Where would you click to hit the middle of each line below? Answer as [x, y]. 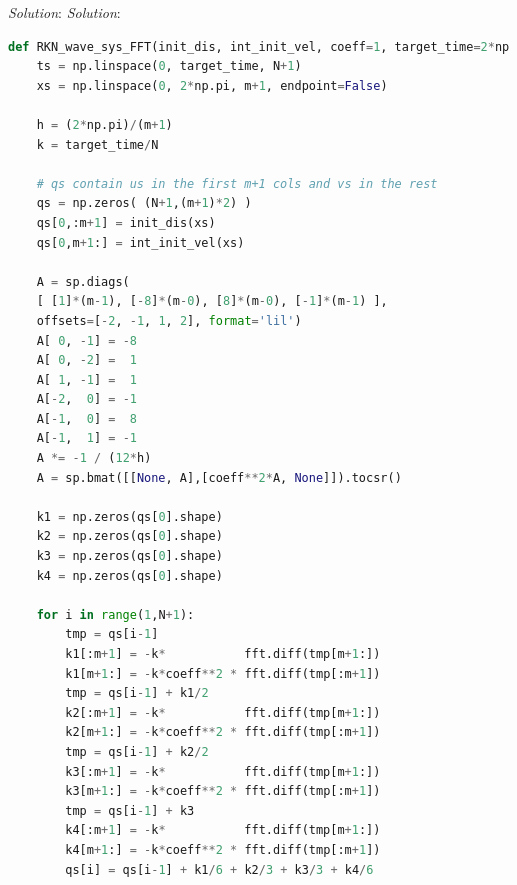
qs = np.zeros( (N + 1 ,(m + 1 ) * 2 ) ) [144, 203]
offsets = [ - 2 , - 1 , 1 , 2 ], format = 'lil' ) [169, 320]
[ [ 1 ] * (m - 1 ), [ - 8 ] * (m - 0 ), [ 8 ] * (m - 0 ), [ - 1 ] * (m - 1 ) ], [212, 301]
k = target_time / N [97, 144]
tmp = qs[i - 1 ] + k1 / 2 [137, 693]
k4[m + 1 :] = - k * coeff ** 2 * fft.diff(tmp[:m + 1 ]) [223, 849]
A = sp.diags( [83, 281]
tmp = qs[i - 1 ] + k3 [130, 810]
